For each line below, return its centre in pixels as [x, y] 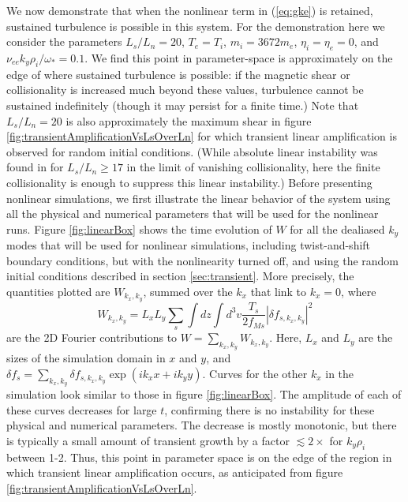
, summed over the [188, 291]
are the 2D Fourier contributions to [92, 337]
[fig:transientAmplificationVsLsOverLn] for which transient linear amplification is [202, 136]
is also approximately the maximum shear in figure [189, 120]
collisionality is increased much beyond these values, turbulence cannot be [185, 90]
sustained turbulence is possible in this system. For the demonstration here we [196, 26]
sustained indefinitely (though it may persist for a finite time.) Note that [183, 105]
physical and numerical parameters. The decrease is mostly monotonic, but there [202, 425]
